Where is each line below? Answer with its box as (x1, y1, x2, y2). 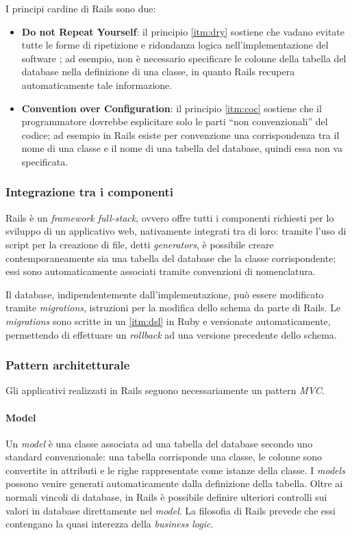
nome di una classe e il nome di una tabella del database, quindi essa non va (21, 141, 342, 155)
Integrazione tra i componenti (5, 183, 173, 200)
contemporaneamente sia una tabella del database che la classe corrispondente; (5, 250, 336, 265)
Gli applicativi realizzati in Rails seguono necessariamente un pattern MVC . (5, 383, 325, 397)
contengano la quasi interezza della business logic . (5, 517, 214, 531)
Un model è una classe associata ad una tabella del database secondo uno (5, 436, 313, 450)
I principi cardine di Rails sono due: (5, 1, 156, 15)
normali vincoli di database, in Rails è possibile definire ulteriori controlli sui (5, 490, 327, 504)
